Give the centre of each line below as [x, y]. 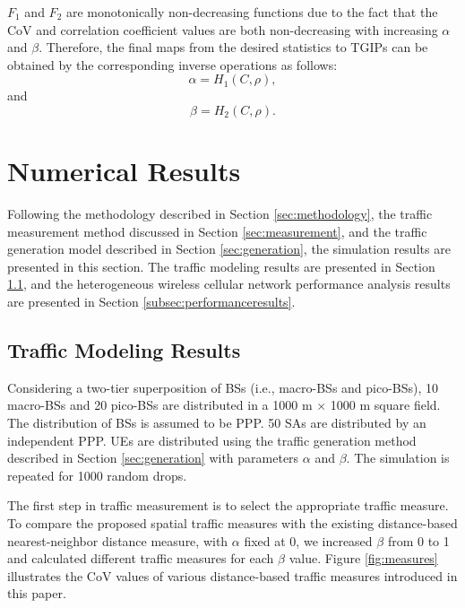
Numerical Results [124, 171]
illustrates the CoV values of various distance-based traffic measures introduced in [232, 575]
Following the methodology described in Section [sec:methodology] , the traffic [220, 214]
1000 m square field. [385, 405]
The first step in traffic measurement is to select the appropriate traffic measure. [228, 505]
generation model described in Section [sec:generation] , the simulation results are [229, 249]
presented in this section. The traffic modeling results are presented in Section [221, 266]
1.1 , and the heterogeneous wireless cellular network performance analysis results [229, 284]
